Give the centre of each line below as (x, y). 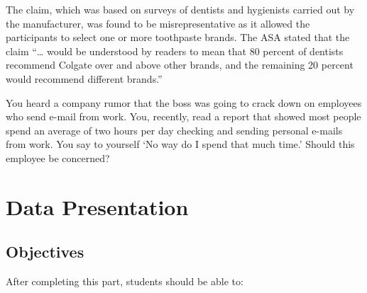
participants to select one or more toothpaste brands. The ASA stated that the (178, 37)
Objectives (45, 252)
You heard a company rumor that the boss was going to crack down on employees (184, 102)
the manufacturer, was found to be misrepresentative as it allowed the (158, 23)
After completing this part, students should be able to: (125, 281)
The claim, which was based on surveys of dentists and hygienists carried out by (180, 9)
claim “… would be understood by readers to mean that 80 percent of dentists (175, 51)
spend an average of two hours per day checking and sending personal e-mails (174, 130)
